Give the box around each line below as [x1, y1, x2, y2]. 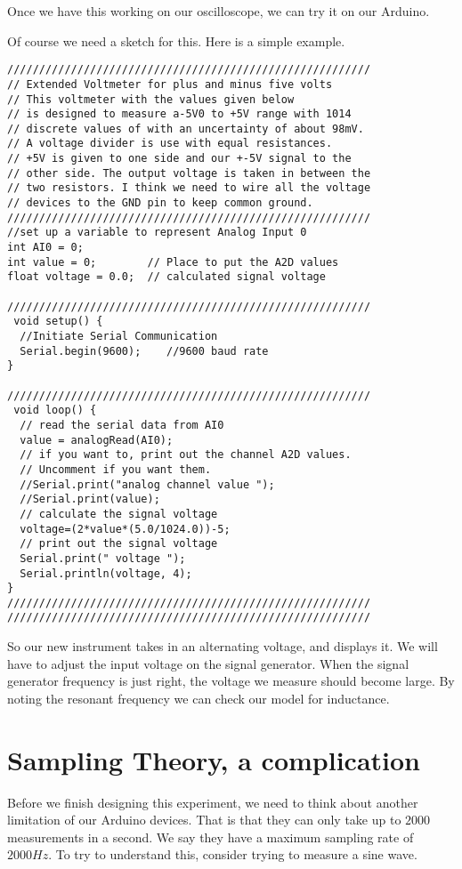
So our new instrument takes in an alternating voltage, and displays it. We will [7, 637, 438, 656]
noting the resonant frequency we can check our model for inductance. [7, 688, 390, 707]
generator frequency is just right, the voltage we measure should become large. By [7, 672, 455, 690]
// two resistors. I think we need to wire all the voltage [7, 181, 371, 195]
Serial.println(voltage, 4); [20, 567, 192, 580]
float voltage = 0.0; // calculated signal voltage [7, 270, 326, 284]
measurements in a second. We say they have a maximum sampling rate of [7, 827, 414, 846]
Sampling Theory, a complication [7, 741, 420, 777]
